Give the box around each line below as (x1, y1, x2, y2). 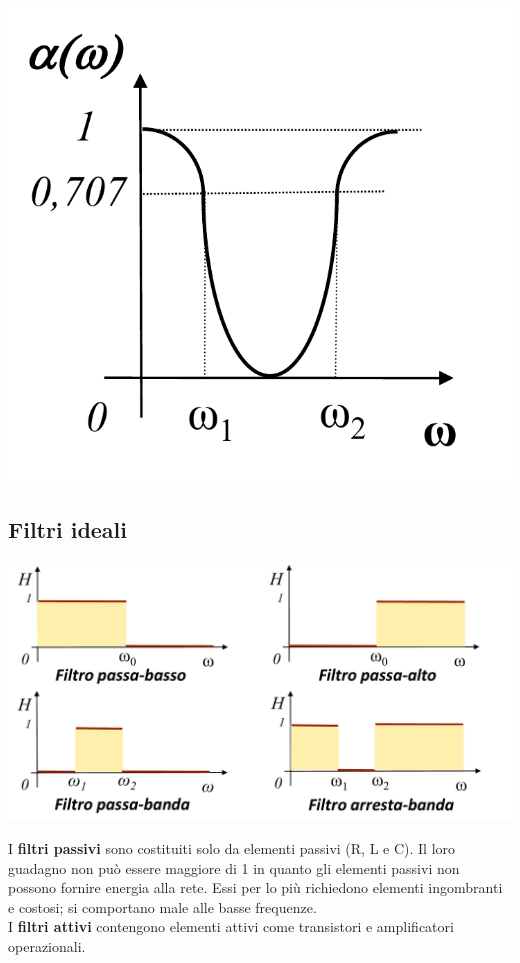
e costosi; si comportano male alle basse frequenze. (8, 896, 317, 917)
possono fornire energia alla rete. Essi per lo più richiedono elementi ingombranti (8, 877, 503, 898)
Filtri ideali (8, 513, 128, 544)
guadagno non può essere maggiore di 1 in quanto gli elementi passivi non (8, 857, 460, 878)
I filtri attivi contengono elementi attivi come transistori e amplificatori (8, 916, 454, 937)
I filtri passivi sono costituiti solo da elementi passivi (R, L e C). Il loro (8, 838, 456, 859)
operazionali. (8, 936, 86, 957)
